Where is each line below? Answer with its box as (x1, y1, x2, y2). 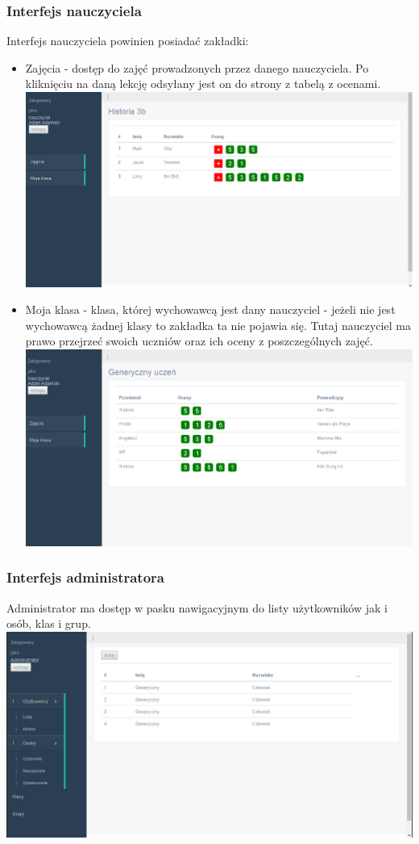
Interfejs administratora (6, 567, 164, 587)
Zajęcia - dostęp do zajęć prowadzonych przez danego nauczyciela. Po (25, 59, 369, 76)
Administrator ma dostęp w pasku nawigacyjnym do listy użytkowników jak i (6, 599, 388, 616)
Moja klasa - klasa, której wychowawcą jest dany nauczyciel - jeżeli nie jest (25, 301, 396, 318)
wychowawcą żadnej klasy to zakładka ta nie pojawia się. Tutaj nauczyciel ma (25, 316, 411, 333)
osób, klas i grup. (6, 615, 91, 632)
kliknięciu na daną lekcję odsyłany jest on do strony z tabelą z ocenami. (25, 75, 381, 92)
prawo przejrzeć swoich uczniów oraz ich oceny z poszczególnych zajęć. (25, 332, 373, 349)
